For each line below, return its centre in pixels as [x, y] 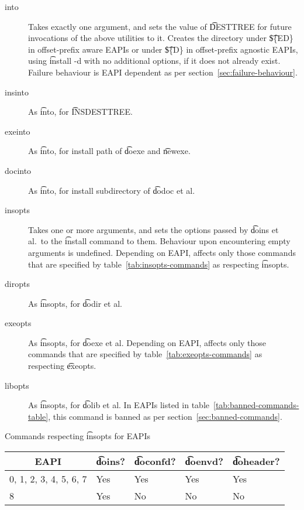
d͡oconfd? [155, 461]
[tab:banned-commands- [256, 405]
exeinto [18, 131]
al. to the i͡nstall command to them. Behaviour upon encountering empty [159, 241]
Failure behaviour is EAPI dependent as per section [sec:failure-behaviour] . [163, 72]
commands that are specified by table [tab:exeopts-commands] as [145, 354]
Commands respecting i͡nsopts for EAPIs [77, 436]
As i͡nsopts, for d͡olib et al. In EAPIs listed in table [119, 405]
